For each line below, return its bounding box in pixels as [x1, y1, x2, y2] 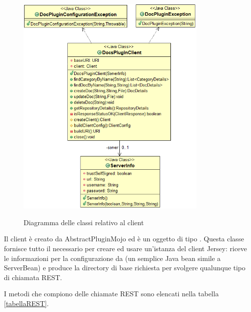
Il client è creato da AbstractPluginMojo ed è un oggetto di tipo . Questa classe [4, 234, 244, 244]
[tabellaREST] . [4, 298, 49, 308]
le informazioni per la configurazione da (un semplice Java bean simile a [4, 253, 221, 263]
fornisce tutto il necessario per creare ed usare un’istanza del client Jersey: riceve [4, 243, 247, 253]
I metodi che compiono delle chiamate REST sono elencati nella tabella [4, 288, 219, 299]
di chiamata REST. [4, 272, 62, 282]
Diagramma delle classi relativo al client [24, 217, 144, 227]
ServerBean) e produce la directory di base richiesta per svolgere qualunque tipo [4, 262, 246, 273]
